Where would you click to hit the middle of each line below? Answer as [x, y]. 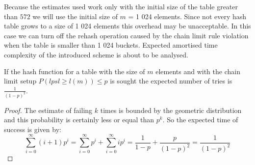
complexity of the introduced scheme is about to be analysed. [96, 54]
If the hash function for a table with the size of [75, 71]
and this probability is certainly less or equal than [79, 120]
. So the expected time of [200, 120]
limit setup [20, 81]
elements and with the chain [198, 71]
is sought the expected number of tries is [171, 81]
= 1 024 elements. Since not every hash [187, 16]
